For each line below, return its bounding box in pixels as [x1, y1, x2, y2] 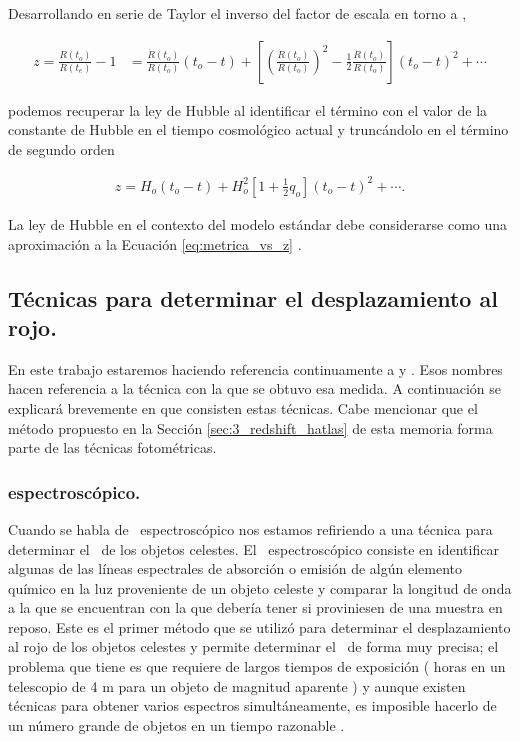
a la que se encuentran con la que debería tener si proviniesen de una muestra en [8, 597, 503, 618]
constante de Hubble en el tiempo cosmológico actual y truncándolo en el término [8, 119, 509, 140]
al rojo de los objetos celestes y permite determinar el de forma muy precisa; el [8, 636, 499, 657]
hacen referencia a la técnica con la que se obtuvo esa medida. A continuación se [8, 378, 501, 399]
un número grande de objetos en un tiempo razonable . [8, 714, 345, 735]
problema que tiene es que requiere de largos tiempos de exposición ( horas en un [8, 656, 506, 677]
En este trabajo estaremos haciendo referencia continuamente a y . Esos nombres [8, 358, 503, 379]
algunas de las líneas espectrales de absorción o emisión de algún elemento [8, 558, 463, 579]
